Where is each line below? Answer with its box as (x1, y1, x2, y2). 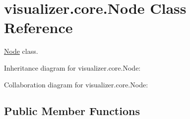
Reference (4, 17, 73, 38)
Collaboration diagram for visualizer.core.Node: (4, 79, 148, 89)
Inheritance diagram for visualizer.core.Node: (4, 62, 141, 73)
